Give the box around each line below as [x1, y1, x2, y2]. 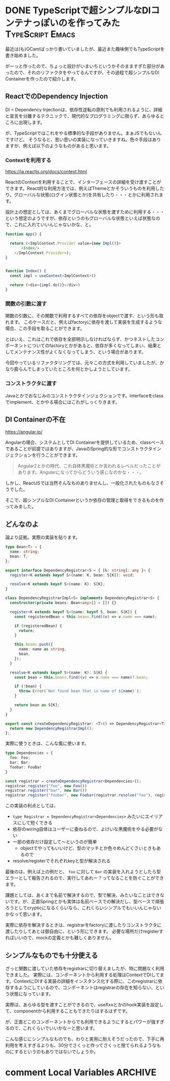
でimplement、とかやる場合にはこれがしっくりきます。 [5, 399, 120, 405]
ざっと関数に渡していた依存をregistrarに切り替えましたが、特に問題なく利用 [5, 965, 164, 971]
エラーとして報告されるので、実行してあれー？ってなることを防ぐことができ [5, 875, 164, 881]
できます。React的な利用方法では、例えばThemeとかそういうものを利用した [5, 185, 164, 192]
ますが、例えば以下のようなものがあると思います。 [5, 143, 111, 149]
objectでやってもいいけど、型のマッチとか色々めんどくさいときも [20, 845, 157, 851]
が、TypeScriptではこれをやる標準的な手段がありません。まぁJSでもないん [5, 130, 162, 136]
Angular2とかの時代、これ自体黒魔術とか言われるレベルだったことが [17, 463, 161, 469]
